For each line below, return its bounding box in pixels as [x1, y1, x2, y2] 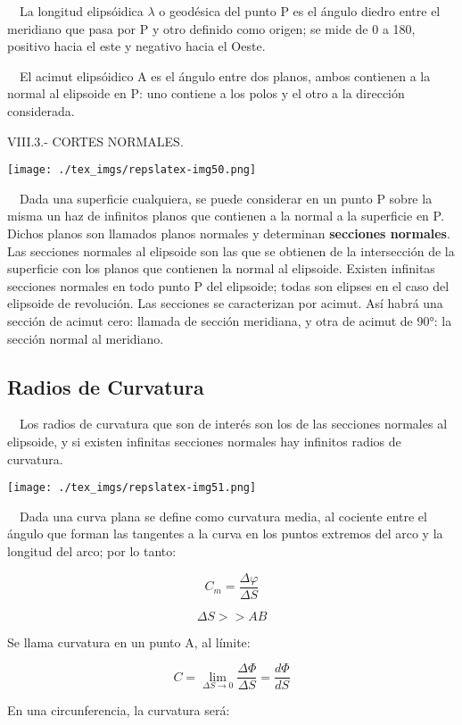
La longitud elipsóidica [19, 2, 144, 20]
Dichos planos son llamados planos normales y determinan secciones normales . [7, 224, 450, 242]
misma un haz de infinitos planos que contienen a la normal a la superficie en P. [7, 206, 444, 225]
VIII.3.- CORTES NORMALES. [7, 131, 184, 150]
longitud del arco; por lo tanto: [7, 541, 177, 560]
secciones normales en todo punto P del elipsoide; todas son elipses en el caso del [7, 276, 450, 295]
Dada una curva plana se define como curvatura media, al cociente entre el [19, 506, 427, 525]
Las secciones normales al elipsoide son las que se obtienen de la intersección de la [7, 241, 455, 260]
